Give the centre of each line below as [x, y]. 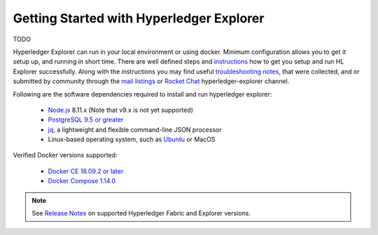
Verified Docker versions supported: [65, 155]
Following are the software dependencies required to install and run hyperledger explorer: [142, 94]
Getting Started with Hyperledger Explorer [139, 18]
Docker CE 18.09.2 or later [86, 171]
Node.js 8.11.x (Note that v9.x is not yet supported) [121, 110]
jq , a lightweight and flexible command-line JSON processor [135, 129]
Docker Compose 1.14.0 [82, 181]
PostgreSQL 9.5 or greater [86, 120]
